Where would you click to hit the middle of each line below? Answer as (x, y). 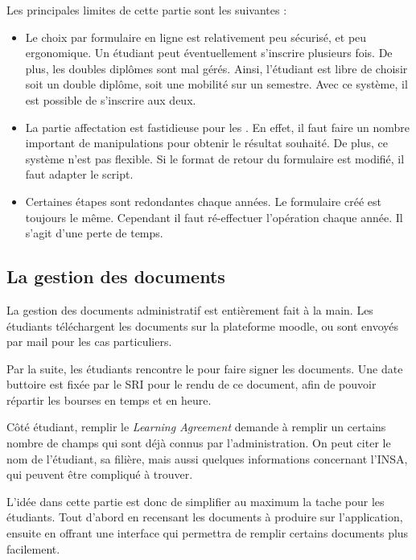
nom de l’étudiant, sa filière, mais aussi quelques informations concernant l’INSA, (207, 458)
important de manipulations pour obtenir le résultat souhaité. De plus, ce (207, 143)
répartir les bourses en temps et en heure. (109, 399)
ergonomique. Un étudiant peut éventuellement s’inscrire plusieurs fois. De (209, 53)
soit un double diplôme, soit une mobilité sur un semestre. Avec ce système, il (216, 84)
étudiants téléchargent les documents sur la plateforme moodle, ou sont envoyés (203, 325)
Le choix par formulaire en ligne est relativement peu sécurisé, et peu (196, 37)
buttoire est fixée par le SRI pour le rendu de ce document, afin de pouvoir (192, 384)
